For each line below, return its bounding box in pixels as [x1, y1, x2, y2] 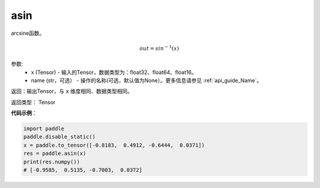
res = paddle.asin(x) [23, 150, 87, 157]
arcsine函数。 [11, 30, 45, 37]
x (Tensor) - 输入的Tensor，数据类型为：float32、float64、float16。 [31, 69, 197, 76]
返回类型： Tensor [11, 98, 56, 106]
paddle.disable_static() [23, 134, 96, 140]
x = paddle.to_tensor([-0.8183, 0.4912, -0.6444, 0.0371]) [23, 142, 205, 148]
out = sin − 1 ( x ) [139, 44, 180, 51]
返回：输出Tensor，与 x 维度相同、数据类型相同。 [11, 87, 133, 95]
